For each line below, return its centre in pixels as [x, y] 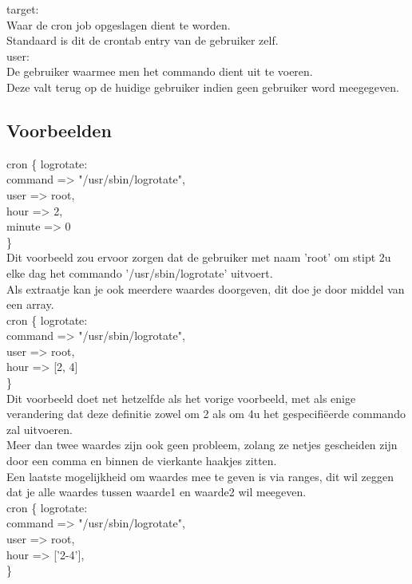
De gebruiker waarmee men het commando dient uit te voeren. [160, 71]
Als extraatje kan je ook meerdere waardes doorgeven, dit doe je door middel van [206, 288]
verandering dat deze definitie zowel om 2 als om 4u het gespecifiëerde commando [206, 414]
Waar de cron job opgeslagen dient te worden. [119, 24]
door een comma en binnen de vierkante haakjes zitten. [142, 461]
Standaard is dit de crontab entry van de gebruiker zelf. [143, 40]
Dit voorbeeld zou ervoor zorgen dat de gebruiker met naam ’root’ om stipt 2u [199, 257]
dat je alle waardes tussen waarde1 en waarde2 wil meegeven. [156, 492]
